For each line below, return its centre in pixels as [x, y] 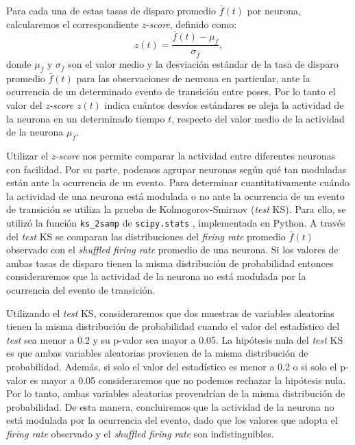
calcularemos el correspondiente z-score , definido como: [122, 24]
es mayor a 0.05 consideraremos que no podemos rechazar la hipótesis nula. [188, 380]
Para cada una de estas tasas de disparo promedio [111, 10]
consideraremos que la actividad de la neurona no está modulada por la [156, 276]
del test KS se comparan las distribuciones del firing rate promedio [146, 236]
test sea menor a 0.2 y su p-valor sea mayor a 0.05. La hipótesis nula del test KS [175, 339]
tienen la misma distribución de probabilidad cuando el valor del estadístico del [173, 326]
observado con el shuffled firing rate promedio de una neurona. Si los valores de [172, 250]
